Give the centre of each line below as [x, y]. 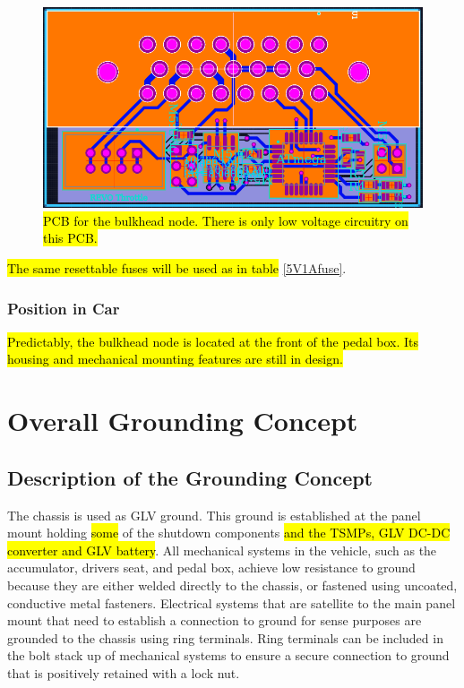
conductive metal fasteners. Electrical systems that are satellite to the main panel [232, 602]
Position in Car [64, 308]
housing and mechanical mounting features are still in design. [175, 359]
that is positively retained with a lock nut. [124, 673]
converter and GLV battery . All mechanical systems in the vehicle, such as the [222, 550]
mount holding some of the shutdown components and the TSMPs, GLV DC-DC [229, 533]
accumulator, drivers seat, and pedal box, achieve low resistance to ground [211, 568]
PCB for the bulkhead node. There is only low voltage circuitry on [226, 220]
